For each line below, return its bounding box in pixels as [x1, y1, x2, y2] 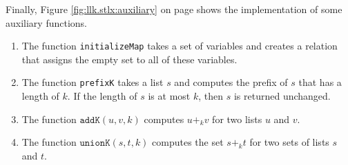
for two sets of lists [249, 135, 329, 149]
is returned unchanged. [233, 89, 331, 103]
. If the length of [67, 89, 137, 103]
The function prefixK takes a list [21, 75, 164, 89]
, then [198, 89, 224, 103]
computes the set [152, 135, 224, 149]
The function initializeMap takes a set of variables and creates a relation [21, 38, 338, 53]
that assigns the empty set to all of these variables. [21, 52, 238, 66]
